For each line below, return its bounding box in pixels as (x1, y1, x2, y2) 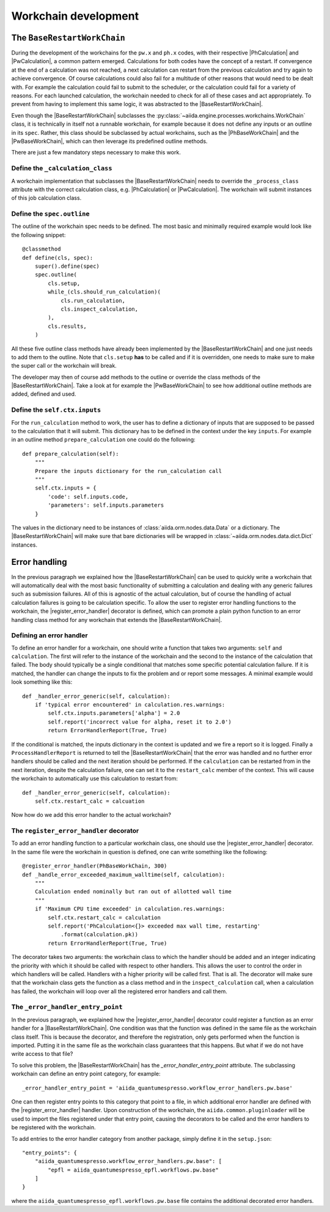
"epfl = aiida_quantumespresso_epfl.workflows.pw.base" (48, 1166, 219, 1173)
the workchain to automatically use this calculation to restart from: (11, 775, 178, 782)
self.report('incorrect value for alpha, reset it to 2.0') (48, 718, 232, 725)
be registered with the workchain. (11, 1124, 96, 1131)
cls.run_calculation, (61, 297, 125, 304)
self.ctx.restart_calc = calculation (48, 914, 161, 921)
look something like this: (11, 678, 73, 686)
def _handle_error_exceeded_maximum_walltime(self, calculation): (22, 871, 226, 878)
